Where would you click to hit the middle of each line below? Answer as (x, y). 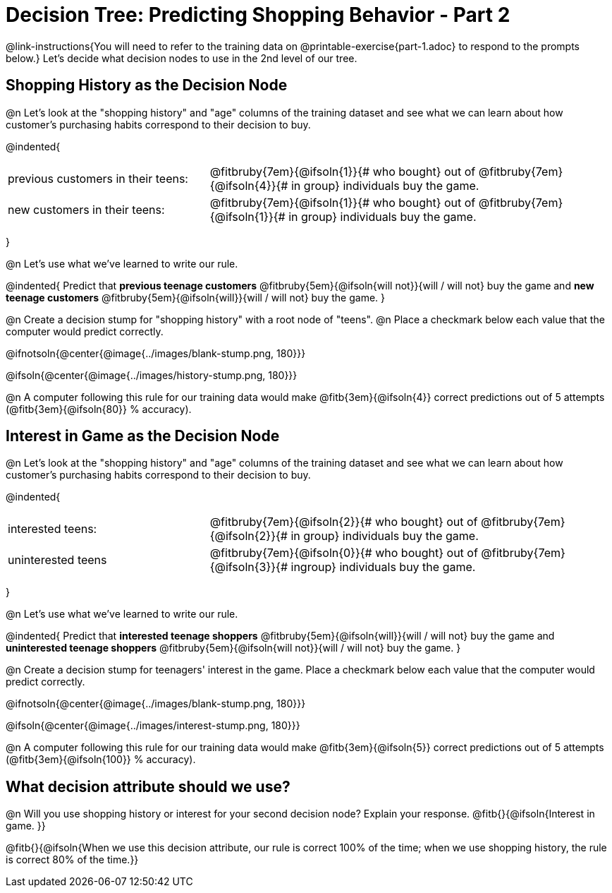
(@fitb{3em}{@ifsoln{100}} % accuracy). (101, 760)
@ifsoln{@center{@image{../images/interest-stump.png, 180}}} (153, 726)
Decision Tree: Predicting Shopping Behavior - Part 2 (258, 15)
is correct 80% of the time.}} (72, 860)
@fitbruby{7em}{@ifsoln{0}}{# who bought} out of (344, 553)
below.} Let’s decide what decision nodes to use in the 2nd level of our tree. (182, 58)
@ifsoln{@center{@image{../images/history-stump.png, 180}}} (152, 375)
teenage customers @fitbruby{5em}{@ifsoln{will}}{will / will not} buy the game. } (195, 297)
